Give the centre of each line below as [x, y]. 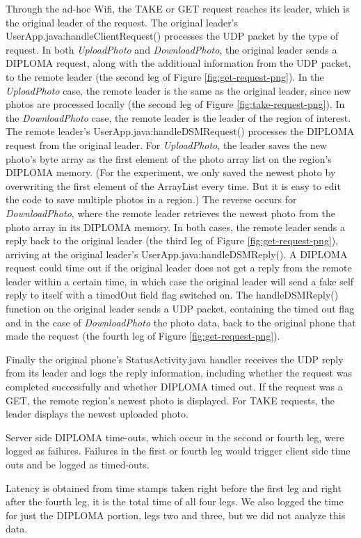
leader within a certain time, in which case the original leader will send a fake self [180, 281]
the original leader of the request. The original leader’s [122, 22]
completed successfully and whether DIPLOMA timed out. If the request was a [174, 387]
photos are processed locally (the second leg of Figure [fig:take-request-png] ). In [175, 104]
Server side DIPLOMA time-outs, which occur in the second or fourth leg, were [175, 437]
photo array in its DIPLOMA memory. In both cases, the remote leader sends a [176, 227]
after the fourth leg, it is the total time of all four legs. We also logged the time [175, 501]
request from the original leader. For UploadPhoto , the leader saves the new [166, 144]
